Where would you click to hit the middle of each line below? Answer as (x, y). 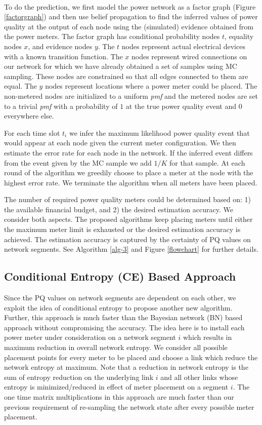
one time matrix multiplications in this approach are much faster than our (119, 396)
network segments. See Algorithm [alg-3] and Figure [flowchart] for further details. (131, 249)
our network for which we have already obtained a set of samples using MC (121, 66)
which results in (207, 337)
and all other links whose (199, 377)
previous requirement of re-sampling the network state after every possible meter (129, 407)
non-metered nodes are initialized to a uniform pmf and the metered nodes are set (131, 95)
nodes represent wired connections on (189, 56)
